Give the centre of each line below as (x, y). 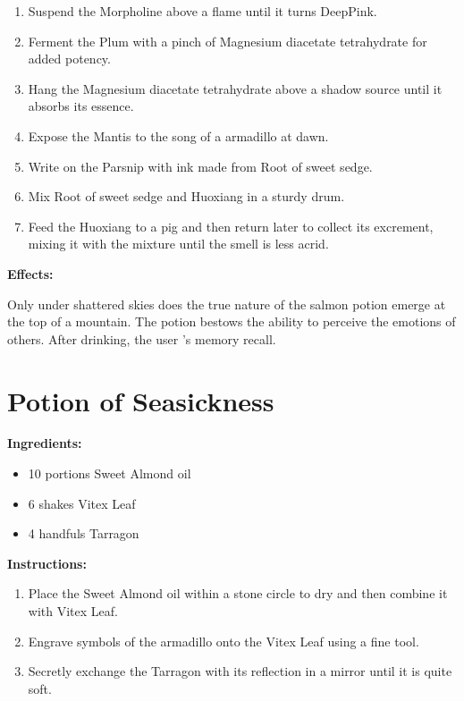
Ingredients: (45, 443)
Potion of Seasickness (141, 400)
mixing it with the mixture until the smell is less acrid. (178, 244)
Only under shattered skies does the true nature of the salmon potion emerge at (227, 304)
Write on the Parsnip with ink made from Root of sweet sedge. (200, 166)
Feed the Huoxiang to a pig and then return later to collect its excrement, (231, 226)
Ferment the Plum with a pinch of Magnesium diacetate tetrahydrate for (228, 41)
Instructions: (47, 563)
